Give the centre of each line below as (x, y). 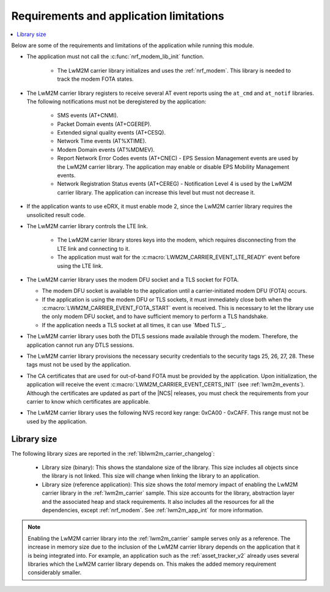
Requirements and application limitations (118, 16)
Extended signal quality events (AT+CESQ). (112, 133)
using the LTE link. (80, 265)
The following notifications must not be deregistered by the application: (116, 102)
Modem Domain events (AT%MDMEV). (106, 149)
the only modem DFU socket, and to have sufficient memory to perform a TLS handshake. (155, 316)
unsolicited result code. (56, 215)
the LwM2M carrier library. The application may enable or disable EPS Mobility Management (173, 167)
